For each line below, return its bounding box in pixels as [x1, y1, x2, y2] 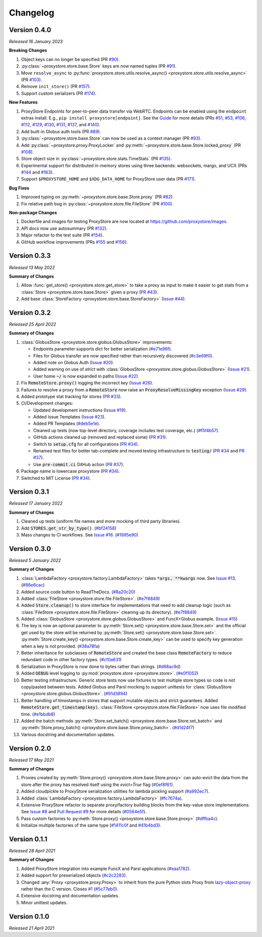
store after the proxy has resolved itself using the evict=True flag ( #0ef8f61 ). [21, 782, 174, 787]
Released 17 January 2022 [9, 501, 63, 506]
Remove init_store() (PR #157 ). [21, 84, 91, 89]
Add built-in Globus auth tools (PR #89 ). [21, 129, 101, 134]
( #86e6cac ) [21, 582, 45, 588]
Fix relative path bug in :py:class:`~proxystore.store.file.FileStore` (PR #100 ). [21, 201, 174, 206]
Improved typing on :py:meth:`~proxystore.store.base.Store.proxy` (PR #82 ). [21, 194, 174, 200]
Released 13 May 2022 [9, 265, 55, 270]
